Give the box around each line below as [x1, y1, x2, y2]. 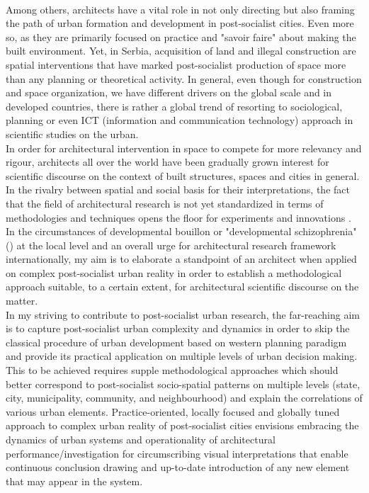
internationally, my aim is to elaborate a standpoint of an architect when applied [6, 251, 357, 266]
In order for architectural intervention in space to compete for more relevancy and [6, 140, 362, 155]
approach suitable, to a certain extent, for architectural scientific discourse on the [6, 279, 359, 294]
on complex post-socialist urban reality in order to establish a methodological [6, 265, 342, 280]
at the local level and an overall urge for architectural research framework [16, 237, 336, 252]
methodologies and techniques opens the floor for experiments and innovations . [6, 210, 351, 225]
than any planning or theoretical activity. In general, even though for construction [6, 71, 362, 86]
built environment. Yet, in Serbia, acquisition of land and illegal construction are [6, 43, 356, 58]
